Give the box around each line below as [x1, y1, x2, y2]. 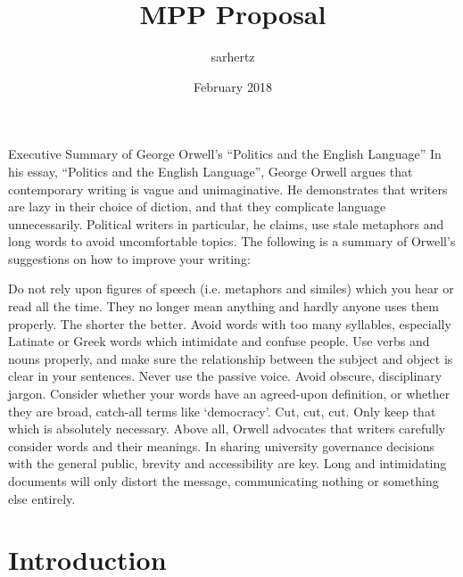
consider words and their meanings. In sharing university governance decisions [8, 436, 434, 455]
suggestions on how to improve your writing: [8, 249, 251, 268]
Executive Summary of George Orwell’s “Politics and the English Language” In [8, 144, 442, 163]
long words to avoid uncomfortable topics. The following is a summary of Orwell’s [8, 232, 456, 251]
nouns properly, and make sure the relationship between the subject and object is [8, 349, 453, 367]
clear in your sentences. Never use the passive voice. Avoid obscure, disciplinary [8, 367, 442, 385]
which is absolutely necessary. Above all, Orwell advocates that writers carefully [8, 419, 446, 438]
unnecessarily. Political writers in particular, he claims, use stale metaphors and [8, 214, 444, 233]
